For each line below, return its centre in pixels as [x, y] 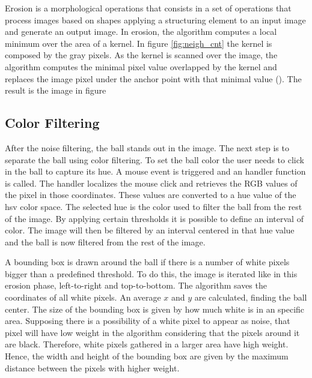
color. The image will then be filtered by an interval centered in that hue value [150, 230]
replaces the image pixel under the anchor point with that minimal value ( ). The [153, 78]
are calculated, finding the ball [251, 297]
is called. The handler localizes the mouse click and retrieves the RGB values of [151, 183]
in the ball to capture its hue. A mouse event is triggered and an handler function [155, 171]
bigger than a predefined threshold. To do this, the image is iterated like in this [151, 273]
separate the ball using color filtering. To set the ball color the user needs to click [154, 159]
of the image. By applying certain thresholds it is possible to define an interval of [154, 218]
